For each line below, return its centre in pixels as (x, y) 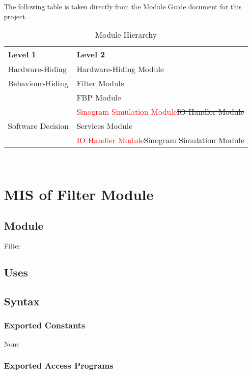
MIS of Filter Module (79, 194)
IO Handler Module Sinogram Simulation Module (160, 140)
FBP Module (99, 98)
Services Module (104, 126)
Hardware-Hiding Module (120, 69)
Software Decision (38, 126)
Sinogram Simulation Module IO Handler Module (160, 112)
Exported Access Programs (59, 365)
